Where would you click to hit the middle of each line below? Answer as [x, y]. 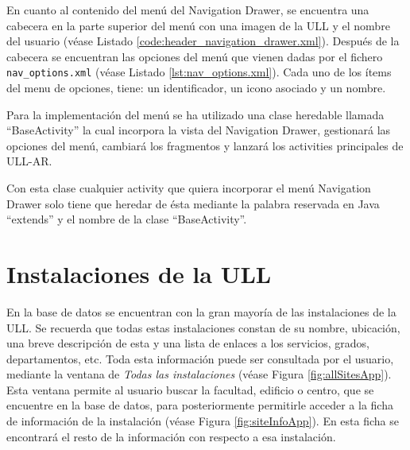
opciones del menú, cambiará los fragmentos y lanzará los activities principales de [205, 145]
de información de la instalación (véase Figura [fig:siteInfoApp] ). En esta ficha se [203, 421]
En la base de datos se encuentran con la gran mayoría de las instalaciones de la [201, 311]
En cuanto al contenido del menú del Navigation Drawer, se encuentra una [188, 10]
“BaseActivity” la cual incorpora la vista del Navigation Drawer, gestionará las [199, 130]
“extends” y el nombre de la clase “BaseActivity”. [127, 219]
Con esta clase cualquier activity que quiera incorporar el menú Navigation [189, 188]
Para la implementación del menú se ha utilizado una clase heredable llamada [195, 114]
